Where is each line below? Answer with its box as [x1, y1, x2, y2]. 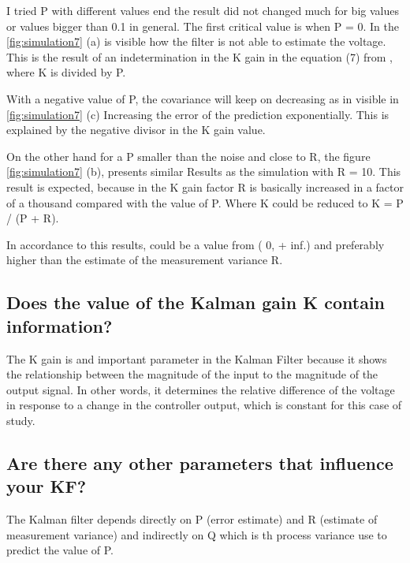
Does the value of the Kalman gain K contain [6, 290, 386, 315]
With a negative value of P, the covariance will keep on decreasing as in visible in [6, 90, 399, 106]
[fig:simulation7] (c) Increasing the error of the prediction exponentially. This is [6, 106, 389, 122]
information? [6, 313, 113, 337]
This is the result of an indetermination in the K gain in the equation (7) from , [6, 48, 393, 65]
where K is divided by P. [6, 64, 126, 80]
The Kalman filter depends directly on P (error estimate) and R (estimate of [6, 511, 378, 528]
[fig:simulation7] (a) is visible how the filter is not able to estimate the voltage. [6, 33, 386, 50]
